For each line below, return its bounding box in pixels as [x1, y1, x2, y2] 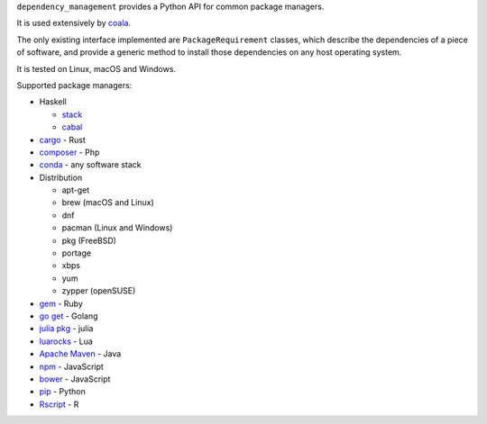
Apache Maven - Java [39, 348, 122, 359]
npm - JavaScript [39, 361, 104, 372]
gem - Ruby [39, 298, 83, 309]
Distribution [39, 172, 83, 183]
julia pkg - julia [39, 323, 94, 334]
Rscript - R [39, 399, 79, 410]
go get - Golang [39, 311, 98, 321]
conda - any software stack [39, 159, 142, 170]
